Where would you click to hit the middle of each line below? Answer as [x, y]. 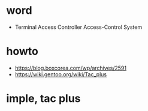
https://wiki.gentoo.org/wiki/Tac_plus [61, 74]
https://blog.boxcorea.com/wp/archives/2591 [71, 68]
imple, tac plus [43, 99]
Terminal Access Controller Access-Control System [78, 27]
